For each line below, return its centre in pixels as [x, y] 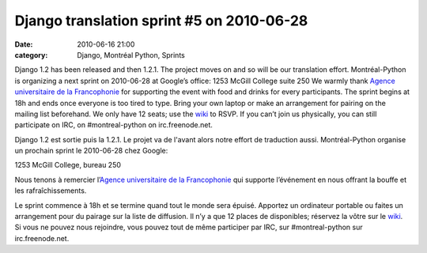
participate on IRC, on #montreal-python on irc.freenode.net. [114, 125]
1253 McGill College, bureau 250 [68, 165]
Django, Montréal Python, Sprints [131, 55]
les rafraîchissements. [51, 191]
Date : [24, 44]
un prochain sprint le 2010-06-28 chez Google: [91, 151]
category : [31, 55]
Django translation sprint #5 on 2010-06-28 [161, 21]
